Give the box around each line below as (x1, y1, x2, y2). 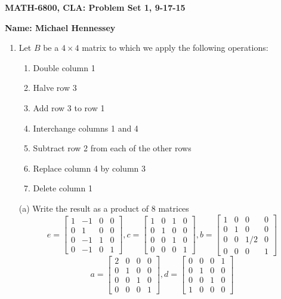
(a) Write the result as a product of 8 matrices (18, 202, 189, 214)
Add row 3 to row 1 (33, 101, 105, 114)
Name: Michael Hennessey (5, 21, 116, 33)
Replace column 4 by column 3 (33, 161, 146, 174)
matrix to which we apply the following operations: (82, 41, 268, 54)
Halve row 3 (33, 81, 77, 94)
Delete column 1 (33, 182, 92, 194)
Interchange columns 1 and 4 (33, 121, 138, 134)
